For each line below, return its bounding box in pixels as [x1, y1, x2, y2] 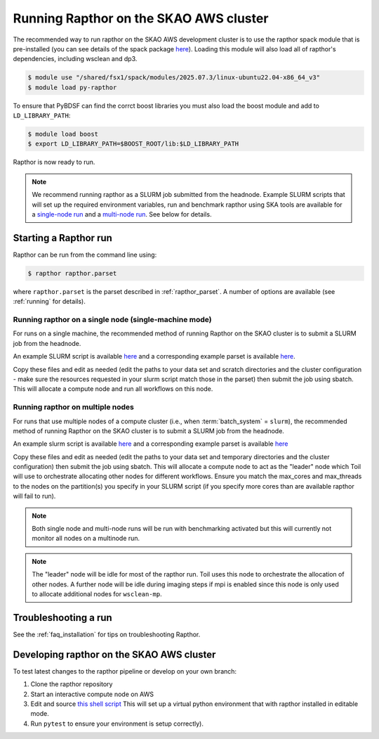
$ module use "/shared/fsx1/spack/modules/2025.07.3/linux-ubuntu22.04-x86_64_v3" [27, 74, 321, 82]
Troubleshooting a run [13, 612, 112, 624]
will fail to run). [13, 492, 56, 501]
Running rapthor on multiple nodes [13, 402, 135, 412]
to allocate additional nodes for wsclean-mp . [32, 589, 163, 598]
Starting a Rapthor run [13, 232, 112, 244]
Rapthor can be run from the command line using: [13, 250, 157, 259]
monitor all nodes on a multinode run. [32, 534, 140, 543]
